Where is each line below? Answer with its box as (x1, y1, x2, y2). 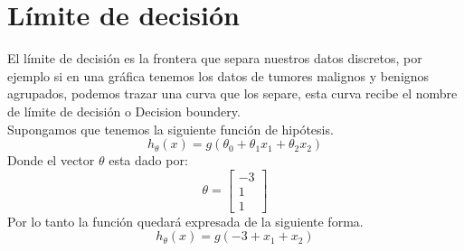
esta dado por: (109, 151, 188, 170)
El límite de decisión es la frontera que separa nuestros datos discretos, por (7, 49, 422, 68)
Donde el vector (7, 151, 95, 170)
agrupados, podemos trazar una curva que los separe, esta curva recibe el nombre (7, 84, 458, 103)
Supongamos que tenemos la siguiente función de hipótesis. (7, 119, 334, 138)
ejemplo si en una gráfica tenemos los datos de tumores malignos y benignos (7, 66, 430, 85)
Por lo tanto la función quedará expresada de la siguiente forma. (7, 211, 364, 230)
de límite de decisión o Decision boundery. (7, 101, 241, 120)
